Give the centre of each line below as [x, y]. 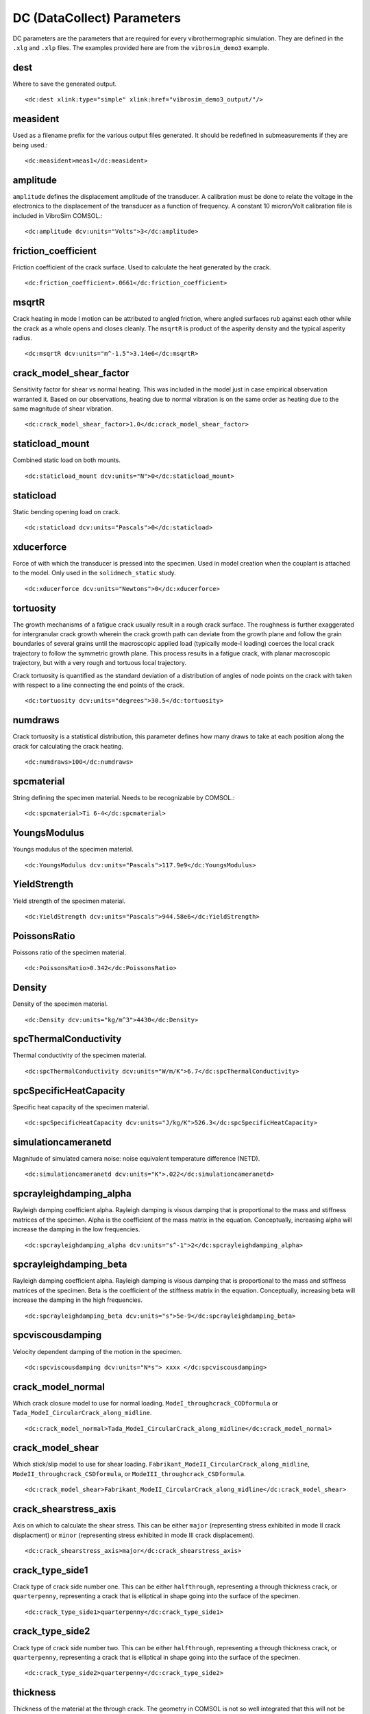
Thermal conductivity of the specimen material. [79, 1055]
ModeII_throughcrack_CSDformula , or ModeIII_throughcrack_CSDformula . [129, 1473]
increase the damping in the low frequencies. [76, 1229]
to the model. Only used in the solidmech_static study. [94, 573]
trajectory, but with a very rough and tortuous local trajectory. [100, 663]
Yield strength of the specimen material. [69, 901]
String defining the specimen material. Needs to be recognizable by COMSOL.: [124, 797]
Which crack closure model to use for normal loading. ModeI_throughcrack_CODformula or [145, 1403]
